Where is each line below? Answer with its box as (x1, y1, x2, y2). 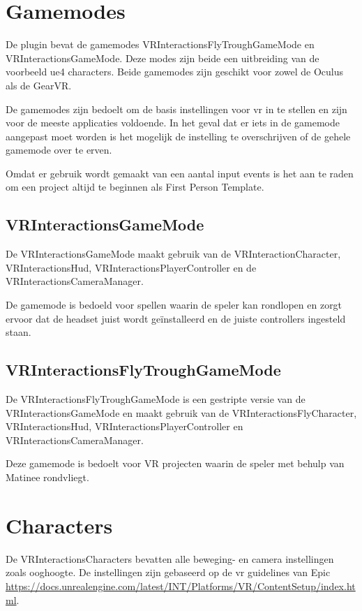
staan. (6, 325, 31, 339)
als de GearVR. (6, 78, 72, 92)
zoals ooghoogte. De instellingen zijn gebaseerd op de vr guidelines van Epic (6, 565, 331, 580)
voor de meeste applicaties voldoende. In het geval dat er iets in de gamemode (6, 115, 340, 130)
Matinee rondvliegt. (6, 470, 89, 484)
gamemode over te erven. (6, 142, 112, 157)
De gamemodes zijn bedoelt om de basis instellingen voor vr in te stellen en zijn (6, 101, 347, 116)
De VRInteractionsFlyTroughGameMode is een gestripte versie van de (6, 392, 306, 406)
